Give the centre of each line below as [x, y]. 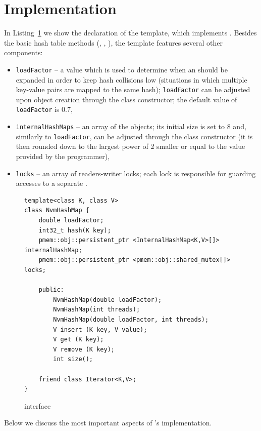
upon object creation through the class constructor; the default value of [126, 99]
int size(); [73, 359]
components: [23, 52]
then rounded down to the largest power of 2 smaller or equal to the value [130, 146]
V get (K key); [79, 340]
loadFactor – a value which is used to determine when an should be [122, 69]
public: [51, 290]
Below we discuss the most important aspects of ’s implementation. [108, 423]
